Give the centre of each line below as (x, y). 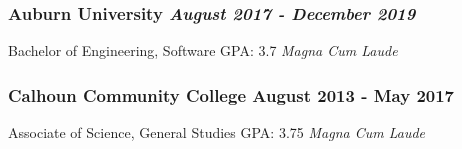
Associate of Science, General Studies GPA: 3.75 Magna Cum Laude (217, 132)
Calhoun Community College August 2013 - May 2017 (231, 94)
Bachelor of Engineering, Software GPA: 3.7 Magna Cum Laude (203, 50)
